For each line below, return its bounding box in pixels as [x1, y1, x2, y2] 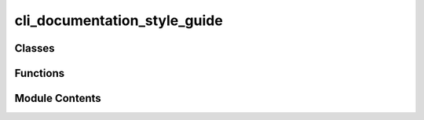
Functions [14, 67, 65, 80]
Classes [14, 42, 55, 55]
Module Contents [14, 92, 101, 105]
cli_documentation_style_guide [14, 12, 223, 29]
